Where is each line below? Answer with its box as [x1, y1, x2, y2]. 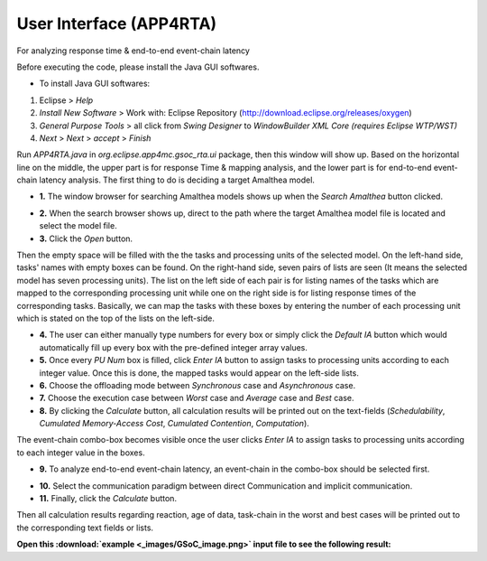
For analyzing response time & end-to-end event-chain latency [16, 45, 250, 56]
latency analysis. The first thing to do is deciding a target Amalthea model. [39, 174, 316, 185]
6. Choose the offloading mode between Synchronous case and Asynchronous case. [39, 379, 356, 390]
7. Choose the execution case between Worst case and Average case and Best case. [39, 393, 354, 404]
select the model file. [39, 220, 117, 231]
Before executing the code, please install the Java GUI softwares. [16, 61, 260, 72]
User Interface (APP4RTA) [16, 14, 217, 33]
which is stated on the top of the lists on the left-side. [16, 313, 216, 323]
